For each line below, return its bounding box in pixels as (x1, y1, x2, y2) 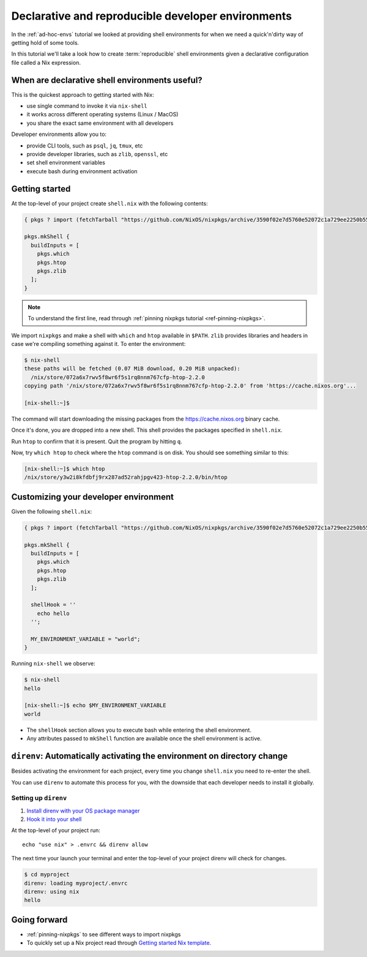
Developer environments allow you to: (11, 130, 107, 138)
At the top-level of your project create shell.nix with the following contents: (11, 200, 208, 207)
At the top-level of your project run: (11, 827, 100, 834)
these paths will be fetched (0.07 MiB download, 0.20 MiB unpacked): (24, 365, 241, 372)
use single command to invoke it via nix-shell (26, 102, 147, 110)
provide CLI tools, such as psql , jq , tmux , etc (26, 141, 143, 149)
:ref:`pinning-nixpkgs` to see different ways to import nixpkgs (26, 931, 181, 938)
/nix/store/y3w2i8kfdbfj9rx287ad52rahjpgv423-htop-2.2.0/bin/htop (24, 474, 228, 481)
